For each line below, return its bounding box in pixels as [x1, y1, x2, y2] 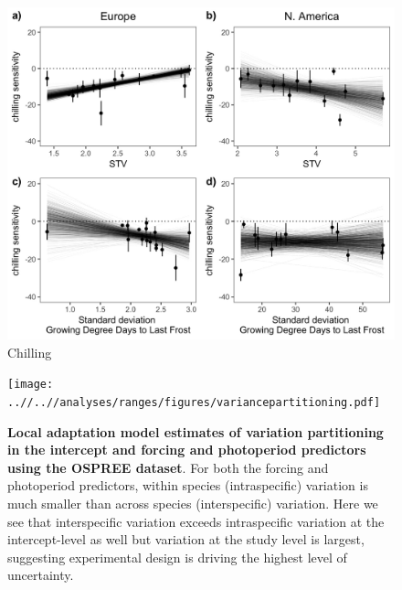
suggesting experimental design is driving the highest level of [7, 547, 347, 566]
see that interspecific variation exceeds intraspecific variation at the [7, 511, 385, 531]
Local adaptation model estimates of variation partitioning [7, 422, 384, 441]
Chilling [7, 342, 52, 361]
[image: [7, 378, 54, 392]
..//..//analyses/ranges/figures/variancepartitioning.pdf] [7, 395, 381, 409]
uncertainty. [7, 565, 74, 585]
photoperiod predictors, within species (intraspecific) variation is [7, 476, 368, 495]
